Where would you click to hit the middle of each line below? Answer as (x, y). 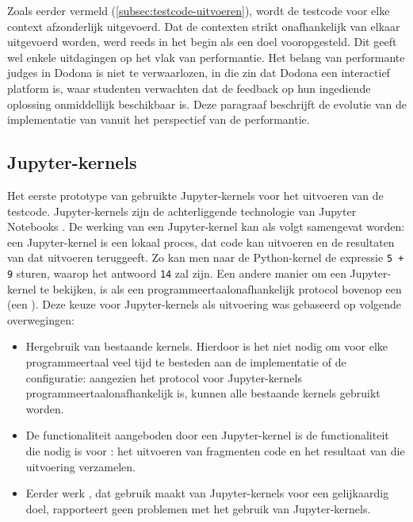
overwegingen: (41, 319)
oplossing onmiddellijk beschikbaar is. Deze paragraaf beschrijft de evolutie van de (207, 104)
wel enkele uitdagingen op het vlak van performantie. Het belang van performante (206, 57)
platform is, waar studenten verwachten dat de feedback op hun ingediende (189, 88)
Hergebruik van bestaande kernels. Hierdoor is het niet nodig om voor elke (207, 346)
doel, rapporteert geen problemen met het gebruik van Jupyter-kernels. (198, 508)
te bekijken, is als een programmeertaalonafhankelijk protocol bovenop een (221, 288)
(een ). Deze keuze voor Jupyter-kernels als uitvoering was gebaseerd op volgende (205, 304)
